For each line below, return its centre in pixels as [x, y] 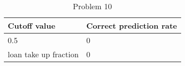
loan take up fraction [43, 54]
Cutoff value [32, 25]
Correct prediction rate [132, 25]
